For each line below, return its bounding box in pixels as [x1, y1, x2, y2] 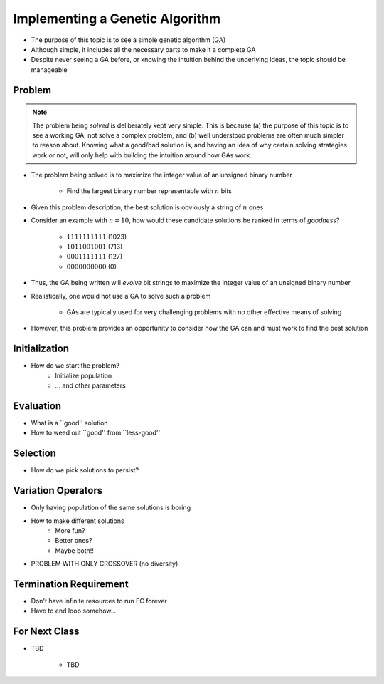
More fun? [55, 526, 85, 534]
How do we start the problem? [31, 361, 120, 370]
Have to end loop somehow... [31, 606, 117, 616]
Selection [13, 447, 57, 460]
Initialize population [55, 371, 112, 380]
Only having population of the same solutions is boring [31, 503, 191, 512]
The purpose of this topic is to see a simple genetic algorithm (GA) [31, 36, 226, 44]
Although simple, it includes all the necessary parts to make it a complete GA [31, 45, 256, 53]
